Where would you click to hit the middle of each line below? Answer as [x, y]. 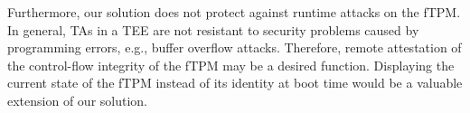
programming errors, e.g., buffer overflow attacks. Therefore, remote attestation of [235, 47]
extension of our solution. [77, 100]
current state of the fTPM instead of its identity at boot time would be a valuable [235, 83]
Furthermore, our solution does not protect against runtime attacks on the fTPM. [234, 12]
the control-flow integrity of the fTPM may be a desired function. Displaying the [231, 65]
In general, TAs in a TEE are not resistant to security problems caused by [213, 29]
